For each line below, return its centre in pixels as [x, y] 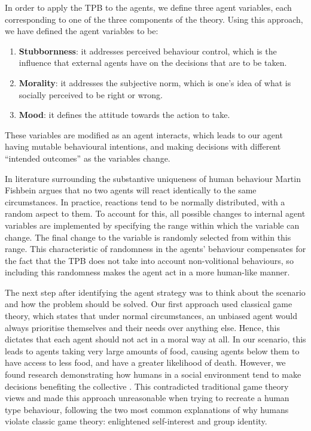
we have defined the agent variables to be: [82, 31]
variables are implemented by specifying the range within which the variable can [152, 225]
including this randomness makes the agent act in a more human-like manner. [147, 272]
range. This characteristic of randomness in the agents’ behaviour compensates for [155, 249]
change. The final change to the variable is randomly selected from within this [148, 237]
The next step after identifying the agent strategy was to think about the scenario [155, 292]
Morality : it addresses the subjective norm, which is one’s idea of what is [155, 82]
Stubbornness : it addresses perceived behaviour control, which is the [148, 51]
